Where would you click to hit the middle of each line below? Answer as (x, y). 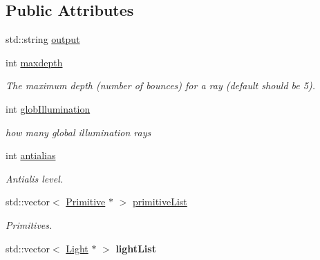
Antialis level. (35, 178)
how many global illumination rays (78, 132)
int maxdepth (34, 62)
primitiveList (160, 202)
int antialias (31, 155)
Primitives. (29, 224)
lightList (136, 248)
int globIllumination (48, 108)
